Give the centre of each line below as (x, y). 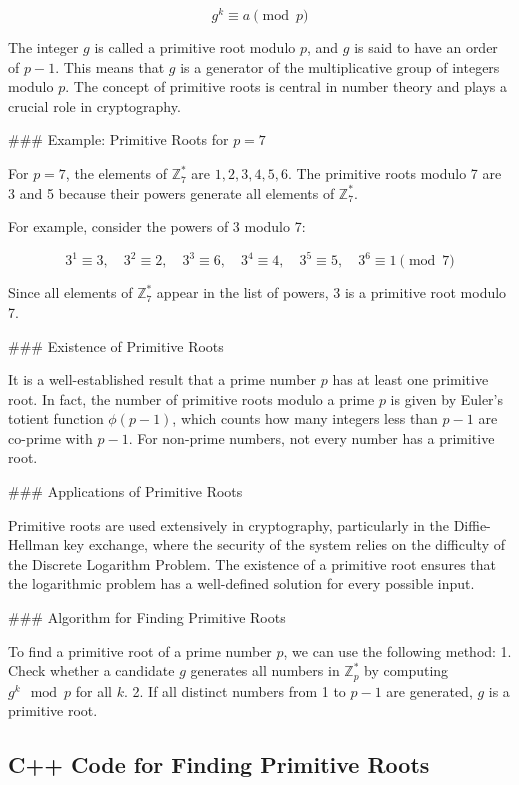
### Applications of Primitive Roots (125, 491)
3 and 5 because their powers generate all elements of (171, 192)
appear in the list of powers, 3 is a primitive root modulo (331, 292)
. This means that (110, 66)
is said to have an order (426, 47)
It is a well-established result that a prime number (162, 379)
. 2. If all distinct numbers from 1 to (234, 690)
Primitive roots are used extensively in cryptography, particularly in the (228, 524)
